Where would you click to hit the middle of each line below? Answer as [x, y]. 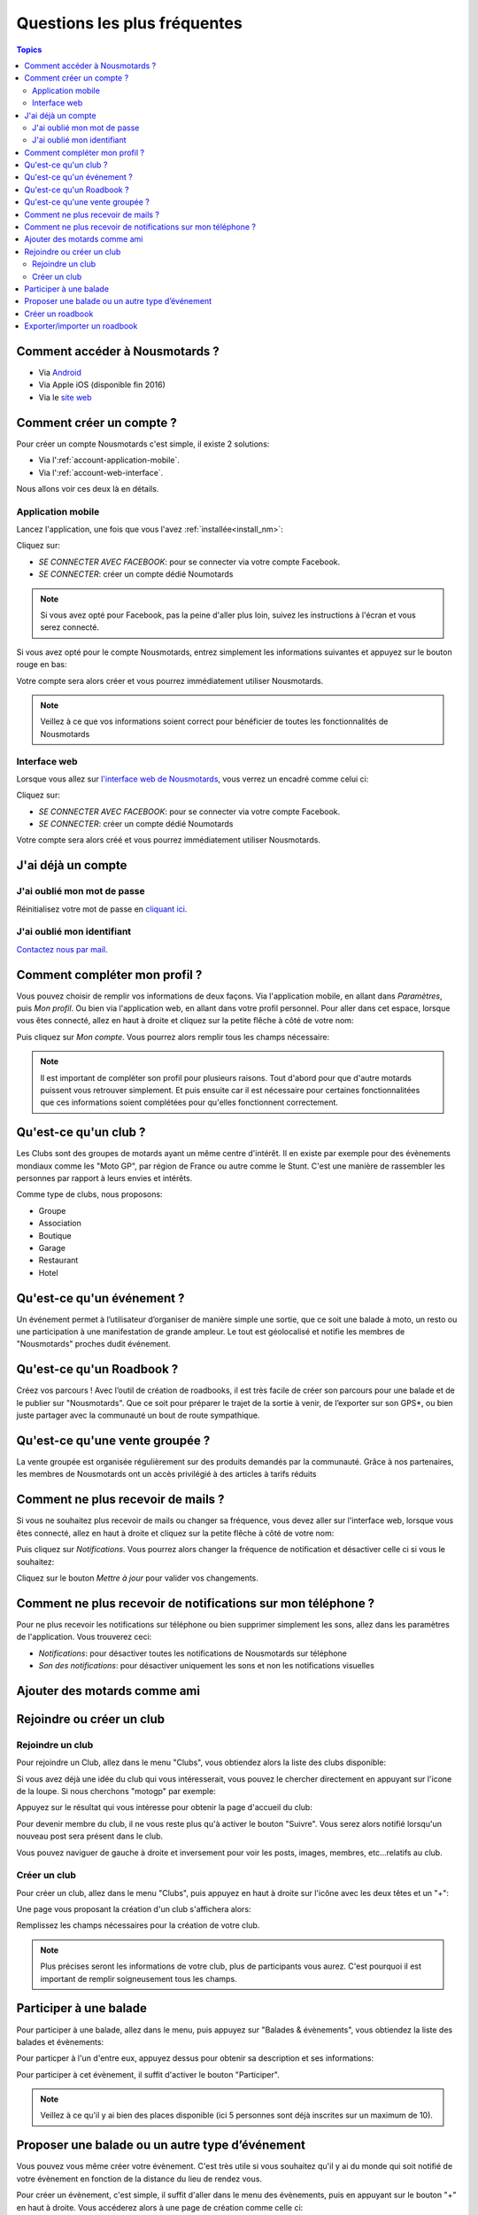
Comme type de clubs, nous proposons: [89, 1194]
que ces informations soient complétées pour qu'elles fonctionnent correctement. [189, 1102]
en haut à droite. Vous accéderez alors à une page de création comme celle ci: [160, 2207]
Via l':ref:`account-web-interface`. [101, 472]
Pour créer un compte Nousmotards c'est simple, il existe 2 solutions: [143, 444]
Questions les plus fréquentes [129, 23]
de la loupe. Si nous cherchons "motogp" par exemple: [116, 1791]
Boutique [55, 1235]
